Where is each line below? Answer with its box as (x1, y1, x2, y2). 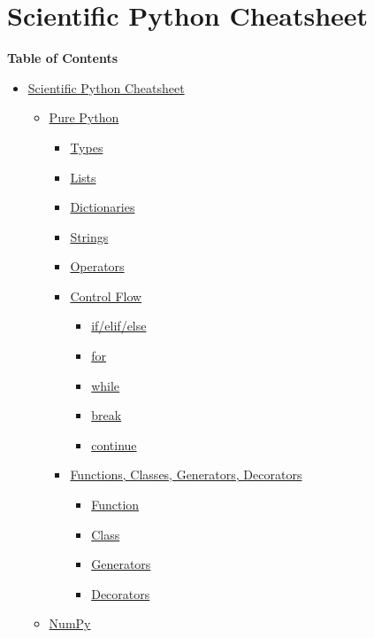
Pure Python (49, 108, 119, 127)
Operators (70, 257, 125, 276)
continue (91, 435, 137, 454)
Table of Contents (7, 49, 118, 67)
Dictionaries (70, 198, 135, 216)
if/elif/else (91, 316, 147, 335)
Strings (70, 227, 109, 245)
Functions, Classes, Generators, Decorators (70, 465, 302, 484)
